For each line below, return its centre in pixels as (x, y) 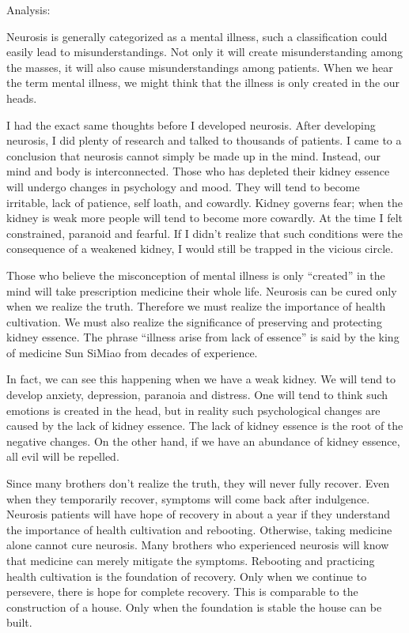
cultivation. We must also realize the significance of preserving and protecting (194, 321)
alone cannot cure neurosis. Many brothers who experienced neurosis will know (198, 545)
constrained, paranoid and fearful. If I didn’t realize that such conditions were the (204, 233)
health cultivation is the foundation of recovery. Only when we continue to (187, 576)
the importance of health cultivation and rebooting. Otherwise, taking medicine (199, 529)
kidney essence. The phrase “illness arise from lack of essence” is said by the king (203, 337)
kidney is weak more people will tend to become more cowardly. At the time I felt (205, 218)
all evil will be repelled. (63, 456)
